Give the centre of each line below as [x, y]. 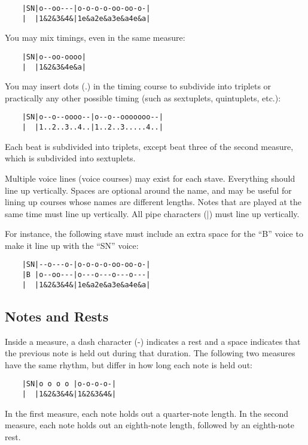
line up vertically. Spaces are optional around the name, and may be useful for [148, 190]
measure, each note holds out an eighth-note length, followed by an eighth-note [150, 425]
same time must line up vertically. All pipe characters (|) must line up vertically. [152, 213]
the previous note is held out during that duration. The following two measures [150, 353]
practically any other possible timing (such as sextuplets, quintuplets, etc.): [143, 97]
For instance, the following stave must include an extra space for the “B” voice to [154, 234]
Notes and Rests [57, 316]
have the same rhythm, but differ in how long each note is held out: [129, 364]
